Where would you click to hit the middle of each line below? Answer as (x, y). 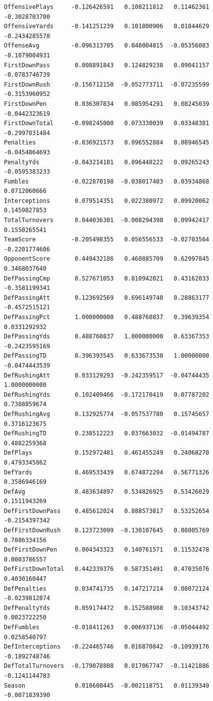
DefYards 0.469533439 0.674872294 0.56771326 (107, 472)
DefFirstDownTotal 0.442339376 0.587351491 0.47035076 (107, 569)
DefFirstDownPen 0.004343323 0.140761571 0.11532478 (107, 550)
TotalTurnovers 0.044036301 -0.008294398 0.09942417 (107, 220)
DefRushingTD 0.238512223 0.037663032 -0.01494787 (107, 434)
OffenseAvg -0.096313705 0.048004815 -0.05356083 (107, 46)
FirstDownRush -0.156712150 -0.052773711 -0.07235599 (107, 84)
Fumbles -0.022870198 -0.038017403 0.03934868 (107, 181)
